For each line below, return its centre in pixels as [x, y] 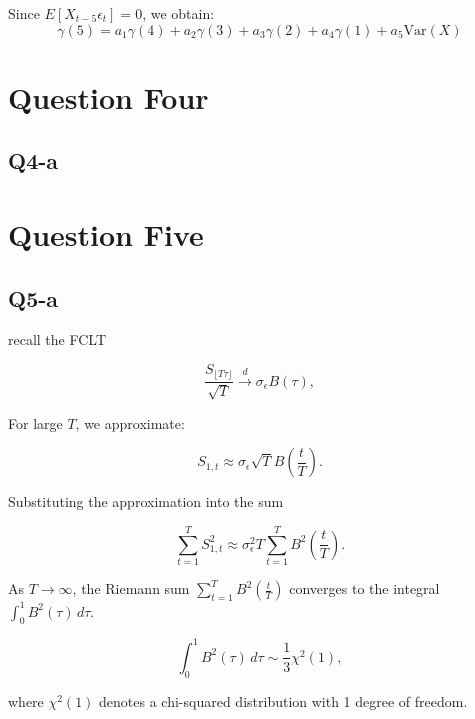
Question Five [106, 233]
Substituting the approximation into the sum [146, 501]
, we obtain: [178, 13]
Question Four [108, 96]
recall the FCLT [57, 339]
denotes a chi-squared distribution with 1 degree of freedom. [283, 700]
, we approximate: [130, 422]
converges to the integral [364, 588]
